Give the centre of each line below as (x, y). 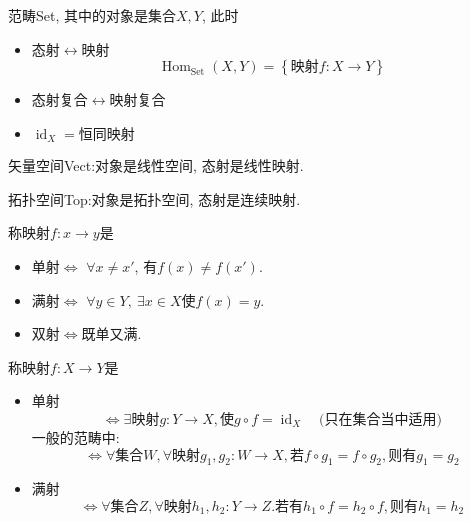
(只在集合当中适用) (380, 419)
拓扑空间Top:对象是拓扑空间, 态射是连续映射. (154, 198)
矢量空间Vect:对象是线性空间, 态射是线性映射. (156, 165)
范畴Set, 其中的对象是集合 (92, 15)
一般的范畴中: (75, 436)
